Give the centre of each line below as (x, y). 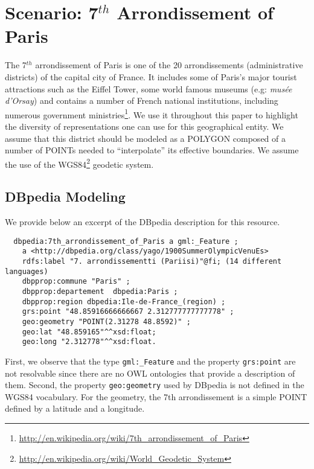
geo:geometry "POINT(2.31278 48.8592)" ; (106, 322)
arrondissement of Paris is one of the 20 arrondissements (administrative (169, 65)
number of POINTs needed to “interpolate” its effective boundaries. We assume (152, 150)
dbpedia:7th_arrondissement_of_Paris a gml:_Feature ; (126, 241)
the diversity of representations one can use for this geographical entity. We (144, 126)
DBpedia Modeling (65, 196)
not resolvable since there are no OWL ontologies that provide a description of (150, 373)
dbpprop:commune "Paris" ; (76, 282)
